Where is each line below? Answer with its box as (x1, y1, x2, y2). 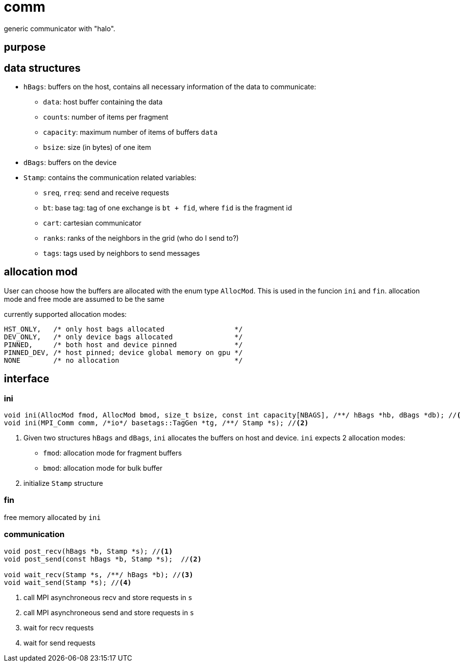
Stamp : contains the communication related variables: (23, 173, 197, 182)
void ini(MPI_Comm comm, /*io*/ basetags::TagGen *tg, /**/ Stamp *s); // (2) (4, 419, 309, 427)
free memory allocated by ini (4, 513, 101, 521)
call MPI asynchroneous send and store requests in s (23, 608, 194, 617)
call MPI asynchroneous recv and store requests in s (23, 593, 192, 602)
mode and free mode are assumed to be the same (4, 294, 165, 303)
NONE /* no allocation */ (4, 356, 243, 364)
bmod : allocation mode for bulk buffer (43, 464, 163, 473)
